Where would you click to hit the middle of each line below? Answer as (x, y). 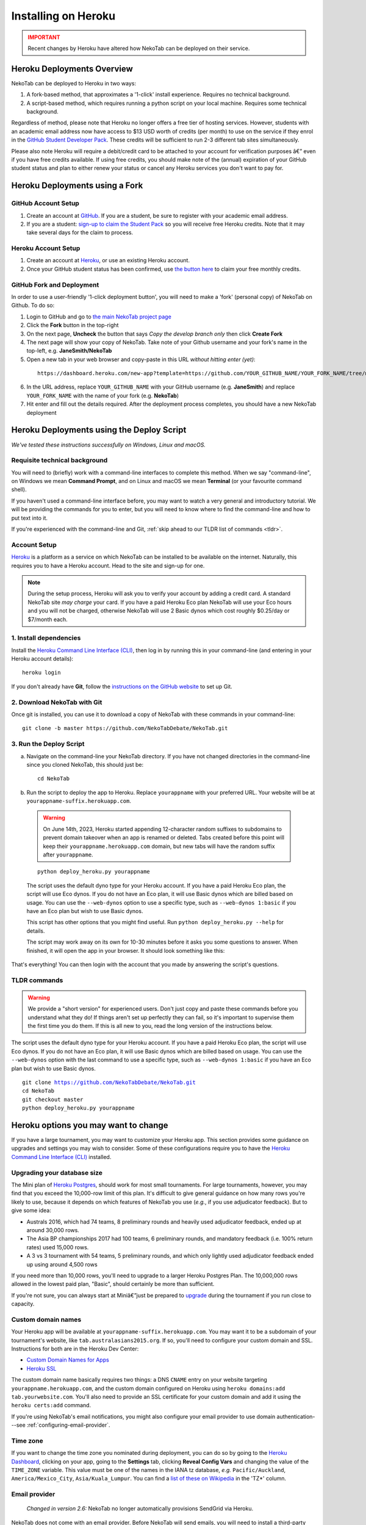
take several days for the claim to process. (80, 232)
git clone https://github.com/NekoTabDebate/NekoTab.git (109, 1082)
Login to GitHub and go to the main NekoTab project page (99, 317)
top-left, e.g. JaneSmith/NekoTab (69, 351)
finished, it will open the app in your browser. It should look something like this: (126, 950)
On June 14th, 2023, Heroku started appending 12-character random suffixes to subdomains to (162, 829)
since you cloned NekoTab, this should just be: (85, 764)
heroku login (41, 673)
